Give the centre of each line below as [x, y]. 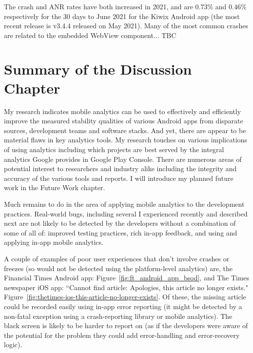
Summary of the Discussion [98, 69]
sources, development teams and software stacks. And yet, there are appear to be [125, 130]
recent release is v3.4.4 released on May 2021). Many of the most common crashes [126, 26]
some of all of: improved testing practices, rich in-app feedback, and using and [121, 232]
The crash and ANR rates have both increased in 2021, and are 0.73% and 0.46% [125, 6]
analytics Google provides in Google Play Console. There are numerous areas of [123, 159]
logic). [13, 344]
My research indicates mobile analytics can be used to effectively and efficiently [123, 111]
